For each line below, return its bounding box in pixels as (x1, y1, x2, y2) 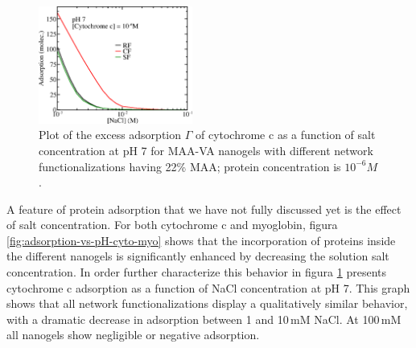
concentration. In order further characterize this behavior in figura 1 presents (6, 264, 386, 280)
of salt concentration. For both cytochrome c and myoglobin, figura (6, 216, 338, 233)
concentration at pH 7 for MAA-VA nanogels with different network (39, 141, 373, 158)
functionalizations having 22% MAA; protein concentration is (39, 158, 341, 174)
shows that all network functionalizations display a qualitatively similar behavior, (6, 295, 408, 312)
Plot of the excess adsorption (39, 126, 182, 143)
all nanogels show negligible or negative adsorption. (6, 326, 260, 343)
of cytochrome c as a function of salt (195, 126, 376, 143)
